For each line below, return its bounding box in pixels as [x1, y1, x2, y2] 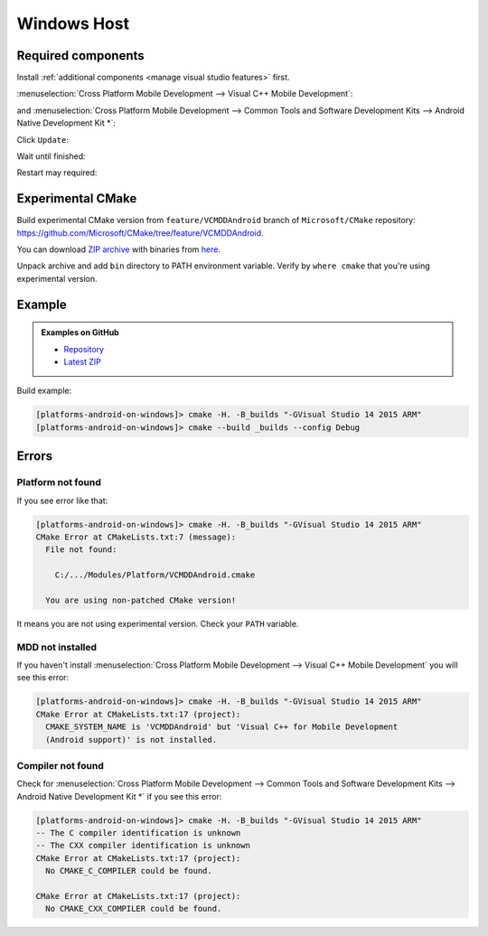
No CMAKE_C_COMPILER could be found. [45, 866, 212, 876]
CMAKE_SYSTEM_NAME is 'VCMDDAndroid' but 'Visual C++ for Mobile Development [45, 722, 399, 732]
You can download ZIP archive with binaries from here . [16, 244, 221, 255]
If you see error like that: [16, 495, 108, 506]
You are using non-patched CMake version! [45, 594, 237, 605]
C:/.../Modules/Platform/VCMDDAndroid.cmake [54, 570, 256, 580]
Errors [16, 448, 53, 464]
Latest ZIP [63, 357, 101, 368]
